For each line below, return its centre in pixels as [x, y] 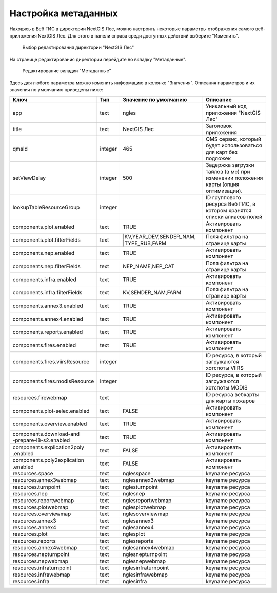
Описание [219, 100]
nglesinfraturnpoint [146, 568]
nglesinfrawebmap [145, 575]
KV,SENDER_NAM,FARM [152, 293]
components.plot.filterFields [46, 240]
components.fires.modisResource [53, 381]
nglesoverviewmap [145, 514]
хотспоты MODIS [227, 388]
